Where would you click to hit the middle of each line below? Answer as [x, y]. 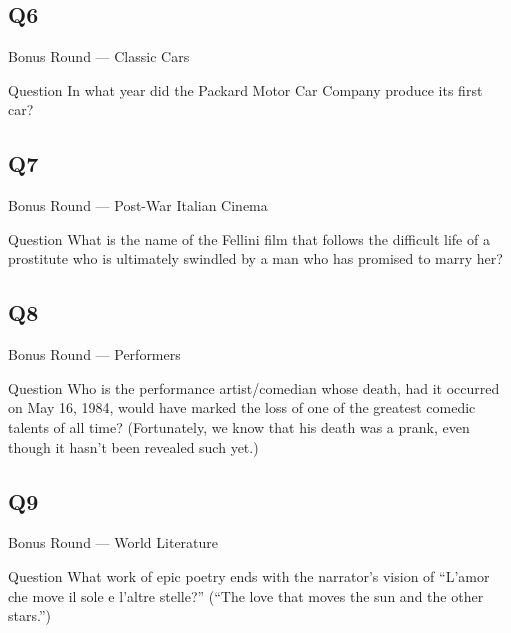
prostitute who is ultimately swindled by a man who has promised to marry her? [255, 258]
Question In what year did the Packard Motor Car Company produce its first [245, 89]
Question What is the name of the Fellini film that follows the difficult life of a [249, 238]
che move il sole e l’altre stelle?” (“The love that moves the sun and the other [246, 595]
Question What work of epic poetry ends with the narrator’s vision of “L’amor [249, 575]
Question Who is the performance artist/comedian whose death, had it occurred [254, 387]
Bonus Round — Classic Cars [99, 56]
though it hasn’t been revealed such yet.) [133, 446]
